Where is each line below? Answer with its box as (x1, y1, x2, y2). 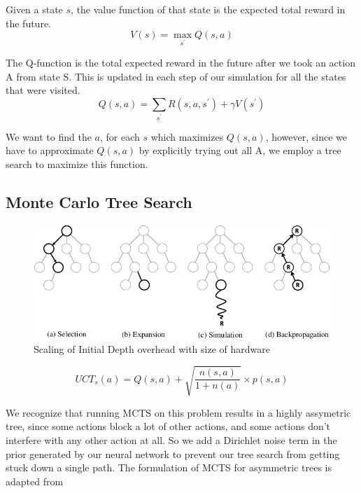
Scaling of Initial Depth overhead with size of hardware (34, 341, 270, 356)
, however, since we (265, 129, 347, 144)
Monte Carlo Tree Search (6, 190, 192, 212)
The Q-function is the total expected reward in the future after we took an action (6, 55, 355, 69)
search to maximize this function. (6, 156, 148, 171)
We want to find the (6, 129, 92, 144)
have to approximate (6, 143, 94, 158)
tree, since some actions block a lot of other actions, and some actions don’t (6, 419, 331, 433)
